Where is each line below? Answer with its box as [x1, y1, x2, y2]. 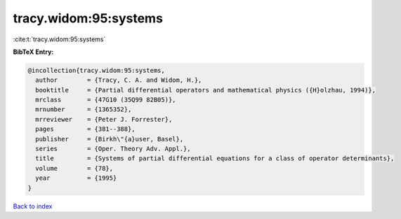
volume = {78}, [35, 164, 114, 172]
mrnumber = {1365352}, [35, 106, 132, 113]
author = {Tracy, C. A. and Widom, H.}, [35, 76, 202, 84]
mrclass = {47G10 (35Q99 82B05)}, [35, 96, 176, 104]
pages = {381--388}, [35, 125, 136, 133]
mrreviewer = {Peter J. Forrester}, [35, 115, 173, 123]
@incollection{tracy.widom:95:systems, [27, 66, 165, 74]
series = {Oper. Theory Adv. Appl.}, [35, 145, 191, 153]
